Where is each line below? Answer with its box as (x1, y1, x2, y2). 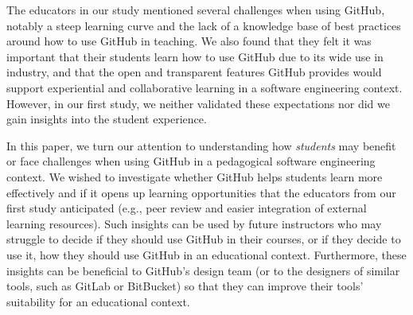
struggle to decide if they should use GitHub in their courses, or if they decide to (6, 231, 401, 247)
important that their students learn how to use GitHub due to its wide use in (6, 48, 384, 64)
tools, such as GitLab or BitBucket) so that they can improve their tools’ (6, 278, 364, 294)
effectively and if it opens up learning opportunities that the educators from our (6, 184, 396, 200)
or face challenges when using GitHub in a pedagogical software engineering (6, 153, 376, 169)
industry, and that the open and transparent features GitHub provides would (6, 64, 382, 80)
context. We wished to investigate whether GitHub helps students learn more (6, 168, 383, 185)
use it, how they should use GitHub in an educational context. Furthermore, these (6, 246, 407, 262)
